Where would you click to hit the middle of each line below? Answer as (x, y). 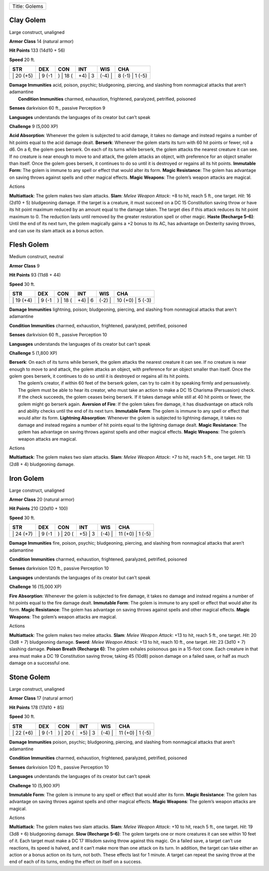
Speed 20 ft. (22, 59)
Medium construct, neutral (36, 257)
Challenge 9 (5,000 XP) (34, 127)
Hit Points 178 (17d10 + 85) (37, 707)
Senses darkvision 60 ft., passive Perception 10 (58, 335)
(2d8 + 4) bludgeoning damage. (42, 464)
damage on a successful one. (39, 663)
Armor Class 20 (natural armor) (42, 500)
